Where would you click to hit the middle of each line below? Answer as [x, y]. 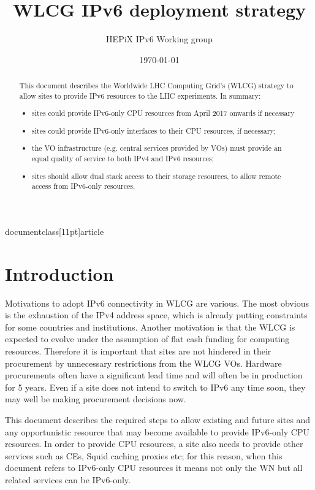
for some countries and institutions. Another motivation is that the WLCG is [150, 327]
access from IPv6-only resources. [84, 186]
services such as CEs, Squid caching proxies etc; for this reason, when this [144, 455]
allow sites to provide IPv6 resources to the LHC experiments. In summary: [140, 95]
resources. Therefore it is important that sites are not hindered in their [138, 351]
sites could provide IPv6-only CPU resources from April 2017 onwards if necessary [163, 113]
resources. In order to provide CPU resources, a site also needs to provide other [154, 444]
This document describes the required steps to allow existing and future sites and [158, 419]
